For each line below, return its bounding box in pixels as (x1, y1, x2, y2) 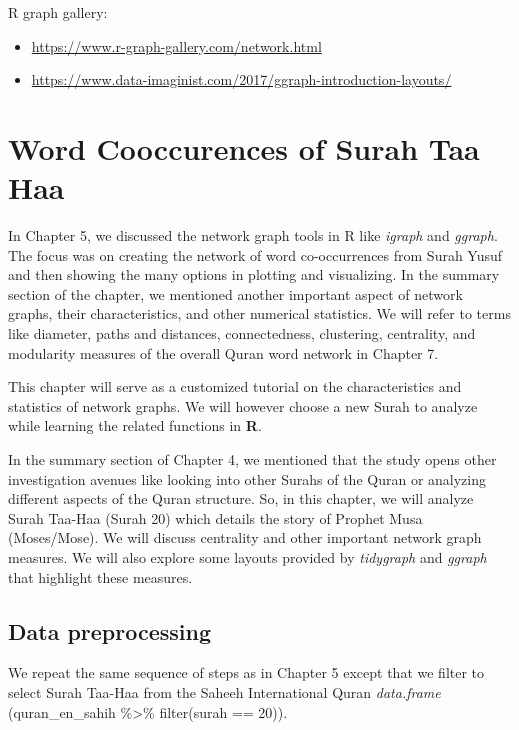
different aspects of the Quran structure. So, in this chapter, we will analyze (8, 488, 474, 509)
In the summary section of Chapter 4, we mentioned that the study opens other (8, 449, 497, 470)
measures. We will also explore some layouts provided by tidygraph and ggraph (8, 547, 487, 567)
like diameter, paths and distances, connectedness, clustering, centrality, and (8, 323, 476, 344)
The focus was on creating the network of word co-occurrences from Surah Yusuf (8, 244, 503, 265)
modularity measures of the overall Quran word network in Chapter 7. (8, 342, 439, 363)
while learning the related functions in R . (8, 415, 262, 436)
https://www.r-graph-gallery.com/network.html (31, 35, 322, 56)
